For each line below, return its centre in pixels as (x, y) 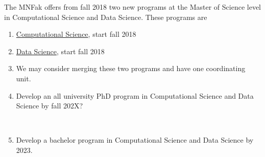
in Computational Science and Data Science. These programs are (106, 17)
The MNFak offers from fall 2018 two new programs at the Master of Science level (133, 7)
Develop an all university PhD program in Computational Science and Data (135, 95)
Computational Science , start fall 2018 (76, 34)
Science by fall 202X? (50, 106)
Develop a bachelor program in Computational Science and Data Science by (135, 140)
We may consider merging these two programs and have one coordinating (131, 68)
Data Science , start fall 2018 (60, 51)
